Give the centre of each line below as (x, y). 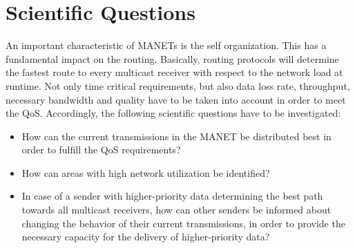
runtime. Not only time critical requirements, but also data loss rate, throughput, (178, 85)
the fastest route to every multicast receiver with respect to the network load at (174, 72)
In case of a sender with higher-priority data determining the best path (172, 196)
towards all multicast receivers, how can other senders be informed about (176, 210)
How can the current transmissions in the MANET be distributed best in (176, 136)
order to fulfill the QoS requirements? (101, 150)
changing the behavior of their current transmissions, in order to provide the (183, 223)
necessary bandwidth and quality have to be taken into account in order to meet (176, 99)
